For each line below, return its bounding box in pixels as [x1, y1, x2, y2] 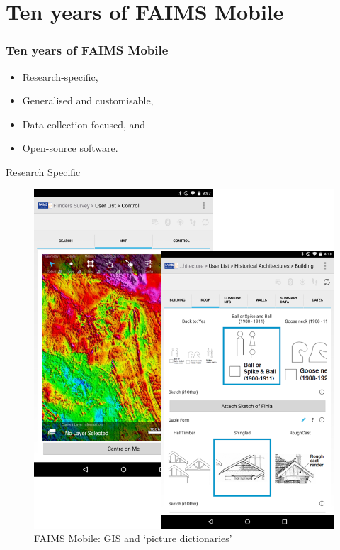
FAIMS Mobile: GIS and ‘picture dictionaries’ [34, 531, 232, 546]
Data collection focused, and [22, 116, 146, 131]
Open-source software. [22, 141, 118, 155]
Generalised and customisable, [22, 93, 154, 108]
